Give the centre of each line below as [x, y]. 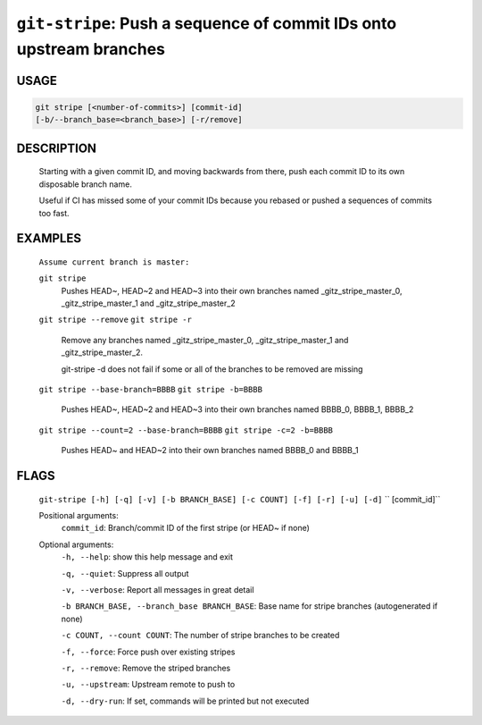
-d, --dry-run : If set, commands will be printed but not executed [185, 701]
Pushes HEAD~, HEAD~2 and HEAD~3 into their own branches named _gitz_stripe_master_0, [232, 291]
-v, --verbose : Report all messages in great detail [158, 589]
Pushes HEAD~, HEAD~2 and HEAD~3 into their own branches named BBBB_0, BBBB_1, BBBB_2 [237, 409]
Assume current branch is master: [114, 262]
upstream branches [91, 49]
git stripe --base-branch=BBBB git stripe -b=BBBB [151, 390]
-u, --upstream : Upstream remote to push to [148, 685]
